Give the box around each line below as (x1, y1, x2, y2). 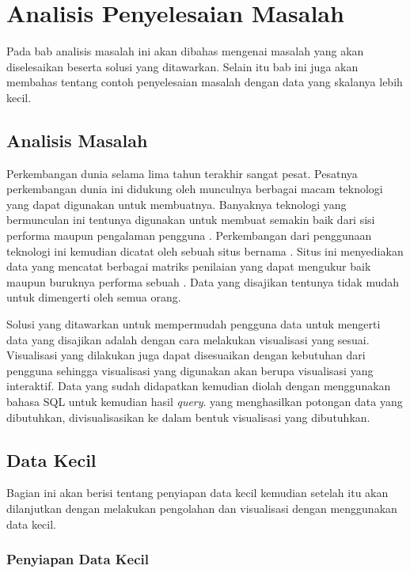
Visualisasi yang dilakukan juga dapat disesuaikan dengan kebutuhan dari (6, 347, 366, 363)
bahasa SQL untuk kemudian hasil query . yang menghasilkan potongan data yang (6, 393, 403, 410)
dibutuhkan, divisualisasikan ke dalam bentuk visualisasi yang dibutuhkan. (6, 408, 370, 425)
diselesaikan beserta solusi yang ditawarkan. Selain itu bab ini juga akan (6, 58, 359, 74)
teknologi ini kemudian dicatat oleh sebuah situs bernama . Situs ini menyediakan (6, 242, 404, 259)
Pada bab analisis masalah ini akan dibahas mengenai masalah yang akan (6, 43, 364, 59)
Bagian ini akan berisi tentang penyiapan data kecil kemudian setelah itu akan (6, 484, 389, 501)
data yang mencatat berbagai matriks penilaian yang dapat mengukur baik (6, 258, 371, 275)
